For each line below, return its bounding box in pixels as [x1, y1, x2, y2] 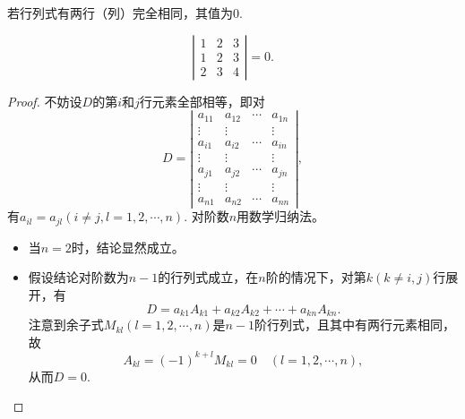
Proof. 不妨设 [7, 91, 82, 110]
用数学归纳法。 [237, 207, 325, 226]
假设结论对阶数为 [28, 268, 129, 286]
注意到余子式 [28, 315, 104, 334]
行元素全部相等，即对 [139, 91, 265, 110]
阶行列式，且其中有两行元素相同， [254, 315, 456, 334]
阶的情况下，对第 [265, 268, 366, 286]
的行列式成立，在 [158, 268, 259, 286]
